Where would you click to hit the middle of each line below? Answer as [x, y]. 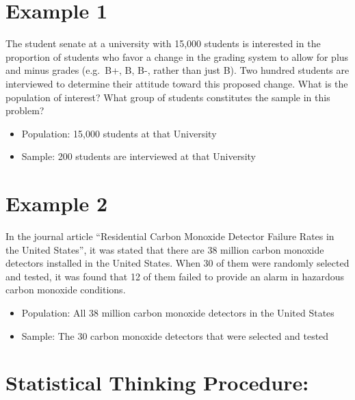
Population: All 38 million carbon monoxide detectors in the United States [178, 312]
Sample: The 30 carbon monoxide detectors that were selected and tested [175, 335]
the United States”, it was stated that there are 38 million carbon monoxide [165, 249]
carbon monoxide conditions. [66, 290]
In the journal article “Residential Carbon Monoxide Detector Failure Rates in [170, 236]
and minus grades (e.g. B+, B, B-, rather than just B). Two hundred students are [177, 70]
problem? [25, 110]
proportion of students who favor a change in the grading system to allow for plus [177, 56]
